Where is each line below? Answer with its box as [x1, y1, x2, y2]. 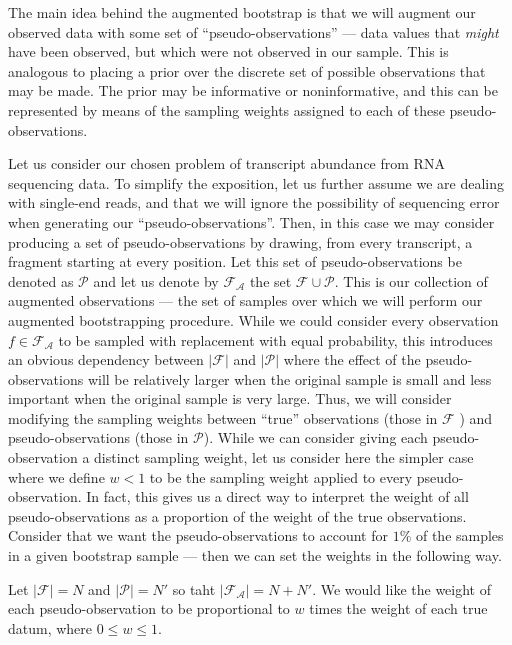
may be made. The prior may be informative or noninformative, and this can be [8, 80, 498, 101]
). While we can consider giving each [203, 427, 428, 448]
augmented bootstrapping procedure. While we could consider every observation [8, 309, 499, 330]
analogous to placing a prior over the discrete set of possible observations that [8, 60, 486, 81]
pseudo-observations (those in [8, 427, 189, 448]
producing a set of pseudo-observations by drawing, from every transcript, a [8, 231, 473, 252]
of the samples [415, 525, 504, 546]
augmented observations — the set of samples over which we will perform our [8, 290, 483, 311]
